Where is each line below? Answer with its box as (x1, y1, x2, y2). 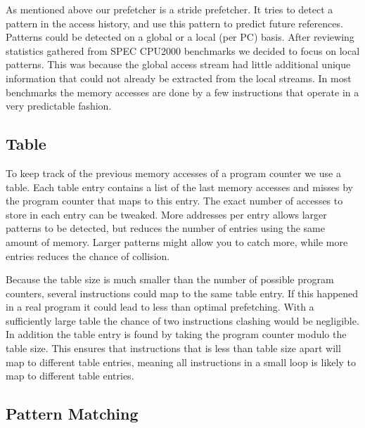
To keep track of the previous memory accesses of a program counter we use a (6, 165, 341, 180)
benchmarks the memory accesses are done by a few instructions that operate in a (6, 84, 359, 99)
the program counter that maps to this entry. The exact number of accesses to (6, 193, 343, 208)
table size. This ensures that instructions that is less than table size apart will (6, 341, 341, 356)
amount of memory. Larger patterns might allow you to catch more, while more (6, 234, 348, 249)
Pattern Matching (6, 403, 139, 424)
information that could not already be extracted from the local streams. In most (6, 70, 352, 85)
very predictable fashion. (6, 98, 112, 113)
